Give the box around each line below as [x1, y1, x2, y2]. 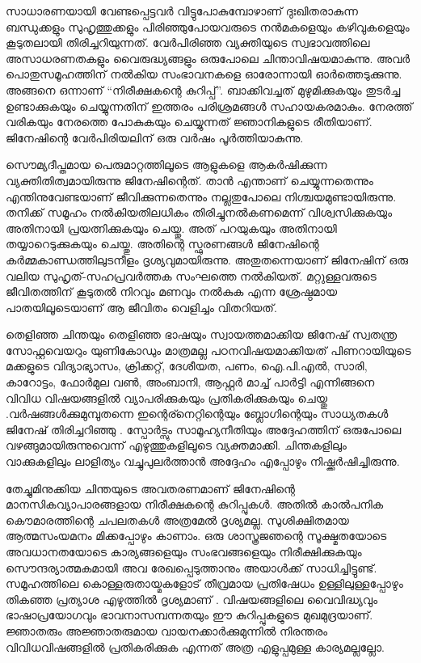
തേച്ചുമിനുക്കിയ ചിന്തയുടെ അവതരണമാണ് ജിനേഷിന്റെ [6, 479, 295, 496]
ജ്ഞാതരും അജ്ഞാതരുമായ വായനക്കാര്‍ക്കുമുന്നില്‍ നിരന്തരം [6, 622, 328, 639]
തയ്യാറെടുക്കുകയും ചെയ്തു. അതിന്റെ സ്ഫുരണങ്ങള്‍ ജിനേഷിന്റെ [6, 235, 319, 252]
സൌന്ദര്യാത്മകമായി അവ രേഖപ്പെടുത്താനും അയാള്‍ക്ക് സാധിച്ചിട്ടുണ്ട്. [6, 559, 377, 576]
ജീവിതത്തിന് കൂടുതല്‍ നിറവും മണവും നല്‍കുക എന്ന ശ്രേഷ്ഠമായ [6, 283, 338, 300]
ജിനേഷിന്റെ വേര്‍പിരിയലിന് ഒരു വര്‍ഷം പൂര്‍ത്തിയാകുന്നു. [6, 129, 304, 146]
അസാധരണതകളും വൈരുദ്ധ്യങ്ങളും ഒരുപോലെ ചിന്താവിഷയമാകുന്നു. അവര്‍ [6, 49, 410, 66]
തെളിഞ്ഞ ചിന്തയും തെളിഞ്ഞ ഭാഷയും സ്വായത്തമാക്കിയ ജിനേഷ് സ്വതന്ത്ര [6, 326, 397, 343]
